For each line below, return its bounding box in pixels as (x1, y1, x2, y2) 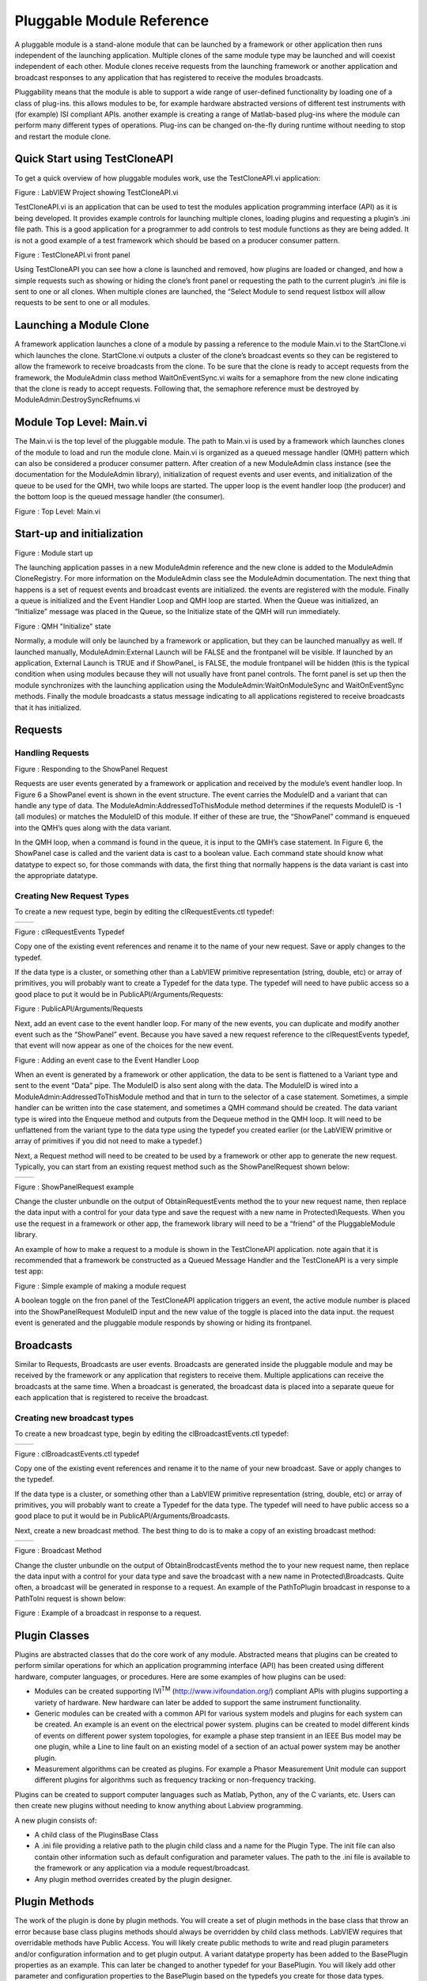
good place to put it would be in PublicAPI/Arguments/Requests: (14, 989, 224, 998)
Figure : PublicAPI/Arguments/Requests (14, 1004, 144, 1013)
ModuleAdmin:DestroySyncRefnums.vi (14, 395, 141, 404)
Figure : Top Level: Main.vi (14, 506, 100, 516)
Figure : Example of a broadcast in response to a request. (14, 1609, 202, 1618)
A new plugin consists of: (14, 1815, 97, 1825)
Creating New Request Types (14, 891, 130, 902)
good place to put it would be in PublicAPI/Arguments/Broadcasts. (14, 1511, 230, 1521)
